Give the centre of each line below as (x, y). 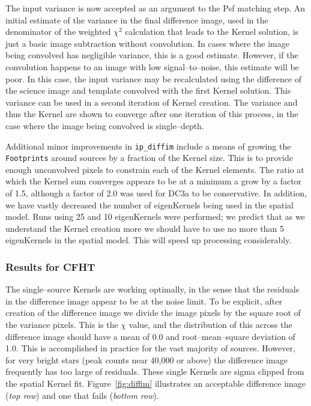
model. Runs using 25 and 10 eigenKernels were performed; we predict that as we (155, 217)
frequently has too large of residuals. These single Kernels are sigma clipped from (155, 371)
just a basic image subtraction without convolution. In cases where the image (147, 43)
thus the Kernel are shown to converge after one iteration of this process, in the (152, 114)
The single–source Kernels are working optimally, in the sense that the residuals (152, 289)
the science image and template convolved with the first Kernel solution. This (148, 90)
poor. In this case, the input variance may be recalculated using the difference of (154, 78)
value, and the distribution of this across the (210, 324)
